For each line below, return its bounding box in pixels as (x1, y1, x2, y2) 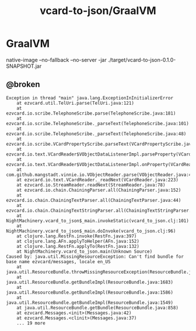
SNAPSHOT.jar (6, 63, 42, 70)
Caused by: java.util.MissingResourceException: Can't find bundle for (6, 253, 184, 260)
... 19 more (16, 320, 45, 326)
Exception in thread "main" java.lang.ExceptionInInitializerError (6, 95, 174, 101)
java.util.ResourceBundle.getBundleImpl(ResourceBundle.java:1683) (6, 279, 174, 285)
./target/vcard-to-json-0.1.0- (107, 56, 176, 63)
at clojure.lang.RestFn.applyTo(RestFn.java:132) (16, 243, 140, 249)
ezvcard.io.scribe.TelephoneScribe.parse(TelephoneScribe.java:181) (6, 110, 176, 116)
